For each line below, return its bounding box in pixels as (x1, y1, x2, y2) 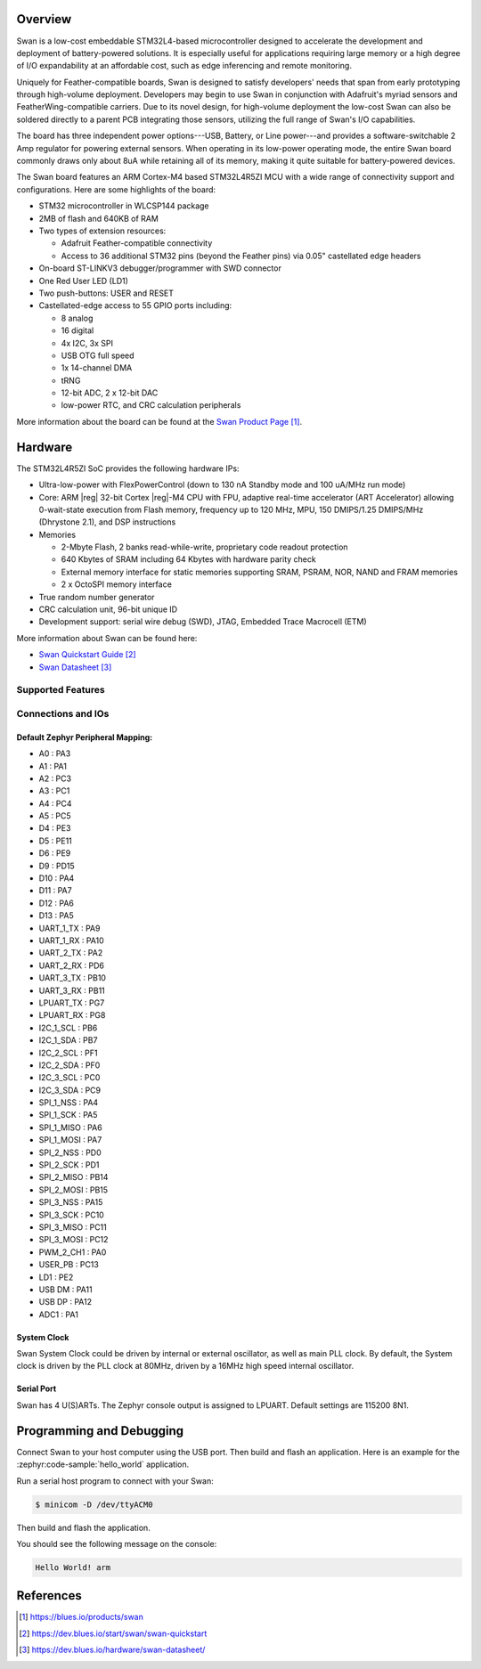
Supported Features (16, 684, 106, 696)
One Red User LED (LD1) (38, 275, 129, 286)
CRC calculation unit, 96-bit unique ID (38, 604, 178, 615)
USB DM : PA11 (38, 1283, 93, 1295)
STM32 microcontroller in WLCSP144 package (38, 200, 209, 211)
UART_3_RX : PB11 (38, 985, 106, 996)
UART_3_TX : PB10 (38, 973, 107, 983)
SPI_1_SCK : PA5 (38, 1110, 98, 1120)
